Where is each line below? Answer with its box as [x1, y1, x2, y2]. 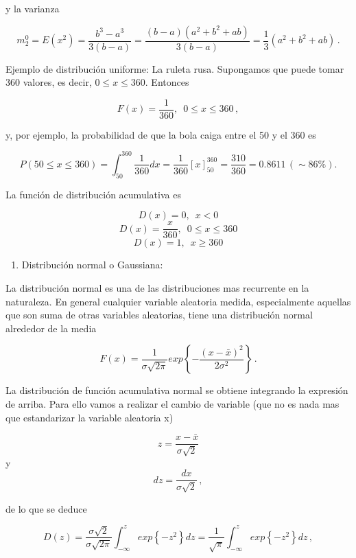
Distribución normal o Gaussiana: [21, 257, 163, 272]
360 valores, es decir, [5, 75, 92, 89]
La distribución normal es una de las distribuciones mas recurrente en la [5, 281, 309, 295]
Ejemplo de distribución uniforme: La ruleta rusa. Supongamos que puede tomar [5, 61, 344, 75]
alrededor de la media [5, 321, 97, 335]
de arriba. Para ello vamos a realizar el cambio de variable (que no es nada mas [5, 396, 340, 410]
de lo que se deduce [5, 501, 87, 515]
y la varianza [5, 1, 60, 15]
